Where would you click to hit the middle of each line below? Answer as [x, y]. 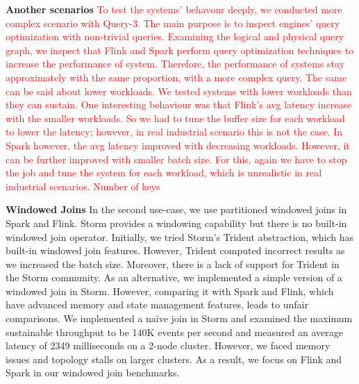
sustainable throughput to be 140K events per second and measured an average [174, 332]
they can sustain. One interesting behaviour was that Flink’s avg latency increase [179, 105]
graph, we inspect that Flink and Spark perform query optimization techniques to [180, 50]
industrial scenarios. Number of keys [83, 186]
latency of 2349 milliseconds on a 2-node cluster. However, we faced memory [168, 345]
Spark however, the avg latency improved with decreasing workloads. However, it [178, 145]
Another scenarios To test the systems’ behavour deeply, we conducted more [174, 9]
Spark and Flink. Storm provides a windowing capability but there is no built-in [176, 223]
